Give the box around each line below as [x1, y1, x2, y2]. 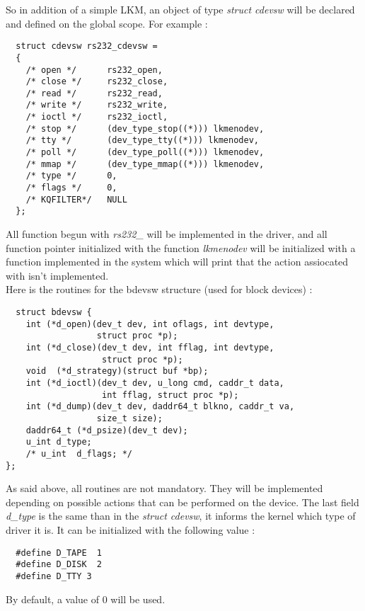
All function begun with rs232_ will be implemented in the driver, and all [6, 227, 328, 241]
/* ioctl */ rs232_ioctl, [25, 112, 168, 122]
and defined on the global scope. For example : [6, 16, 208, 30]
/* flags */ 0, [25, 183, 117, 193]
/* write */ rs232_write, [25, 100, 168, 110]
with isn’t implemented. [6, 268, 109, 282]
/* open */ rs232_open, [25, 64, 163, 75]
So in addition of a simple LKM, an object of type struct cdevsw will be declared [6, 2, 355, 16]
